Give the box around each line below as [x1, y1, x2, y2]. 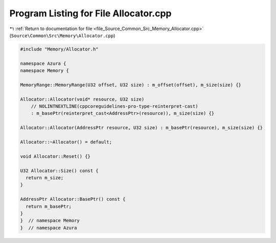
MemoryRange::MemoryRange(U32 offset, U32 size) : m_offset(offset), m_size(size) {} [20, 82, 241, 88]
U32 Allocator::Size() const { [20, 167, 99, 174]
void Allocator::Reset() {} [20, 153, 90, 159]
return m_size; [26, 175, 64, 181]
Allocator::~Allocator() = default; [20, 139, 112, 145]
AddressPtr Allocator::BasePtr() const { [20, 197, 126, 202]
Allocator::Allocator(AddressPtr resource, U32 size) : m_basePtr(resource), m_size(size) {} [20, 125, 263, 131]
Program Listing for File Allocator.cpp [9, 8, 172, 19]
